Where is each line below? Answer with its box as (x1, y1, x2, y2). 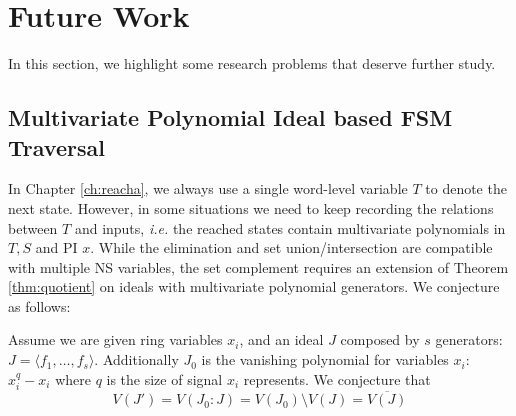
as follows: (8, 295, 71, 316)
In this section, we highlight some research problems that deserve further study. (8, 53, 496, 74)
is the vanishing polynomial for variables (201, 349, 449, 370)
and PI (35, 237, 78, 258)
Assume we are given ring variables (8, 329, 223, 350)
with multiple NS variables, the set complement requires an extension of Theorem (8, 256, 509, 277)
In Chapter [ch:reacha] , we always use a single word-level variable (8, 178, 408, 199)
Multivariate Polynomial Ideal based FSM (8, 102, 453, 133)
